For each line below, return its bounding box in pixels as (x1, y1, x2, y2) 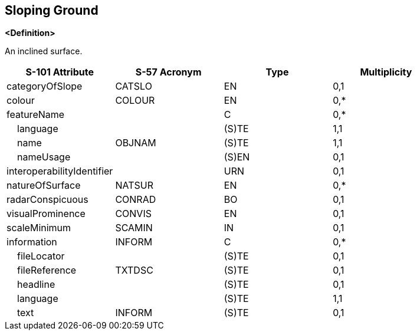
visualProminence (6, 208, 86, 220)
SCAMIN (115, 222, 153, 234)
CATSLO (115, 80, 152, 93)
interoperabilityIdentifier (6, 165, 113, 178)
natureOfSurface (6, 179, 81, 192)
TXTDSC (115, 264, 153, 277)
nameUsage (17, 151, 71, 163)
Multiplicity (360, 66, 412, 78)
